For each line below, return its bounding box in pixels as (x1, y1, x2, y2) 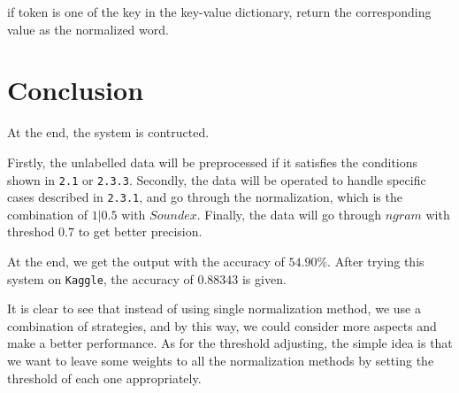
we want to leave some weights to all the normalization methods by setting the (7, 351, 434, 370)
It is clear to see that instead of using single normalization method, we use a (7, 299, 421, 318)
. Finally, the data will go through (196, 204, 382, 223)
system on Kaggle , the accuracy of (7, 269, 194, 288)
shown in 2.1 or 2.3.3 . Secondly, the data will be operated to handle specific (7, 170, 426, 189)
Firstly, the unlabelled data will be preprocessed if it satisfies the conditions (7, 152, 418, 171)
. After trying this (327, 252, 425, 270)
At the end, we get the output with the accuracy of (7, 252, 285, 270)
